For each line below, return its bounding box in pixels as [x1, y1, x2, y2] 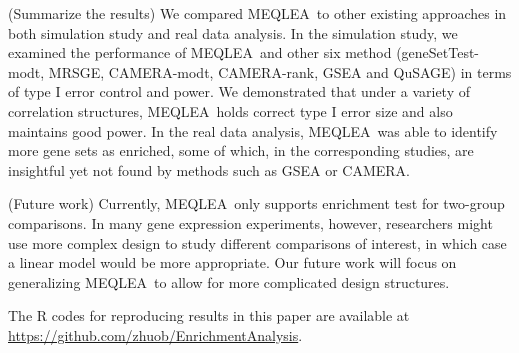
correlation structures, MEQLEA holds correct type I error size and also [8, 100, 453, 121]
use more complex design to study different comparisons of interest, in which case [8, 232, 507, 253]
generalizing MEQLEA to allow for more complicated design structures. [8, 271, 450, 292]
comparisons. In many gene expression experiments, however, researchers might [8, 212, 493, 233]
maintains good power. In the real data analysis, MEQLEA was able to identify [8, 120, 498, 141]
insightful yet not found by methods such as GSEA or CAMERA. [8, 159, 411, 180]
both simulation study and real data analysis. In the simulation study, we [8, 22, 458, 43]
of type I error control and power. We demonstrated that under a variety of [8, 81, 471, 102]
